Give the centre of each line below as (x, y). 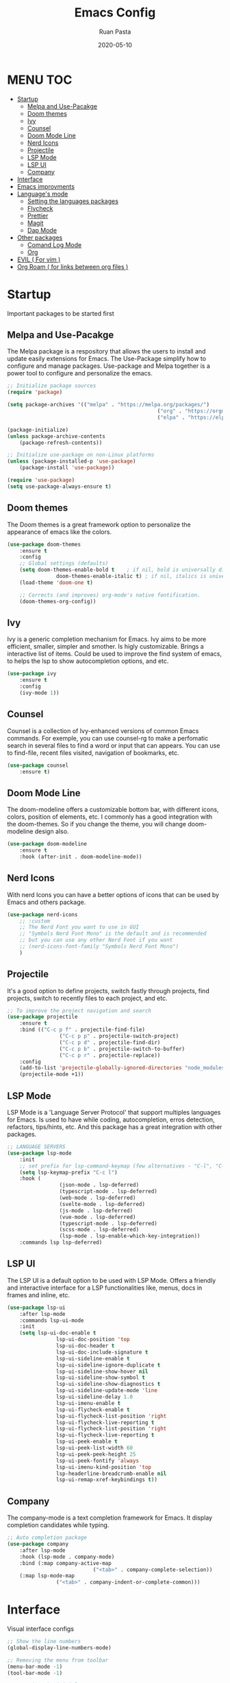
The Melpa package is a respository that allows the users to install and (106, 351)
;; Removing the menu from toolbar (58, 1660)
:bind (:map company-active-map (65, 1563)
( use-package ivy (32, 674)
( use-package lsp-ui (37, 1308)
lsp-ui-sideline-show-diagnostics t (108, 1384)
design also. (52, 831)
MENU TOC (40, 80)
